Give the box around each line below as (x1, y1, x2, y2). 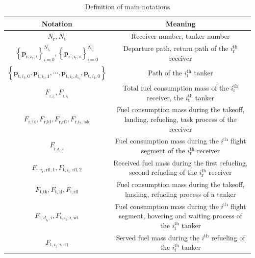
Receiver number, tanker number (131, 31, 230, 41)
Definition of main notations (85, 1, 170, 11)
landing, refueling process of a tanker (125, 188, 236, 199)
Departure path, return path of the (123, 43, 229, 53)
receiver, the (147, 92, 183, 102)
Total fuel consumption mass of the (123, 82, 229, 93)
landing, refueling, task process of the (124, 114, 237, 124)
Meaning (165, 18, 196, 28)
